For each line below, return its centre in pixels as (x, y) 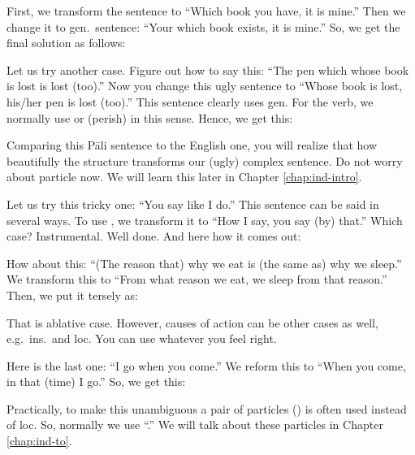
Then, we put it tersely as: (72, 295)
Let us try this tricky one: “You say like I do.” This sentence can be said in (193, 204)
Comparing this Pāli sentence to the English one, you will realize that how (192, 145)
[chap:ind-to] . (39, 441)
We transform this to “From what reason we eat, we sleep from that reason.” (197, 279)
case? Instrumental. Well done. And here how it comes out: (154, 236)
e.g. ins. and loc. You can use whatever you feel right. (142, 338)
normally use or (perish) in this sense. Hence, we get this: (150, 117)
